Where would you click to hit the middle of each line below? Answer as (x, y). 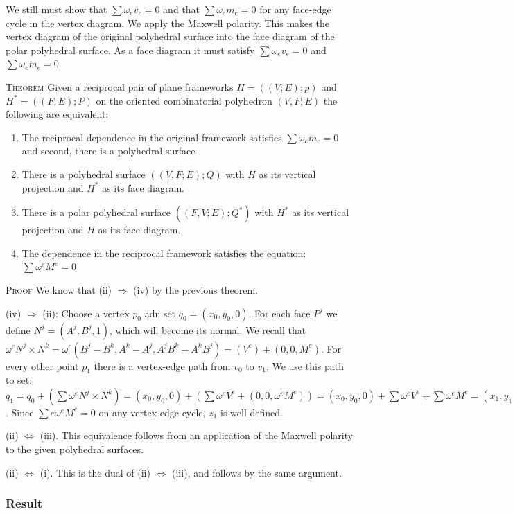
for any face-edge (295, 9)
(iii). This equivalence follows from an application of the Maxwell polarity (197, 435)
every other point (42, 365)
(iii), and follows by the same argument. (257, 472)
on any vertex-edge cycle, (152, 412)
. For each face (279, 313)
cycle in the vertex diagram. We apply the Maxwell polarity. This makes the (167, 23)
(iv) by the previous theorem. (195, 289)
